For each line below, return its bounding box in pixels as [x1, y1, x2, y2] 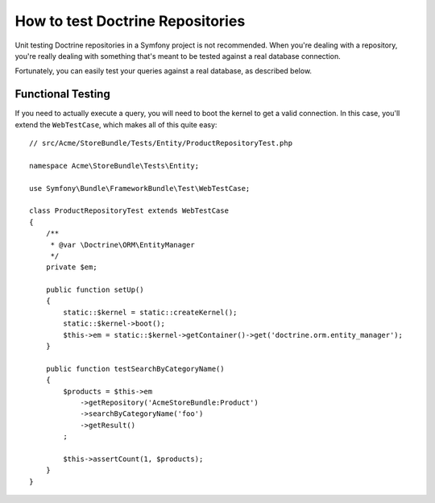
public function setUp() [45, 285, 144, 294]
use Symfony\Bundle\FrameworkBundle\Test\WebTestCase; [29, 184, 251, 193]
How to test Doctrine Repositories [14, 12, 246, 30]
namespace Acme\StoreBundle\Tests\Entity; [29, 161, 200, 170]
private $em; [45, 263, 97, 272]
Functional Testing [14, 87, 110, 101]
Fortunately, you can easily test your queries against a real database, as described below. [14, 66, 313, 76]
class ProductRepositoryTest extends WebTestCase [29, 206, 230, 215]
